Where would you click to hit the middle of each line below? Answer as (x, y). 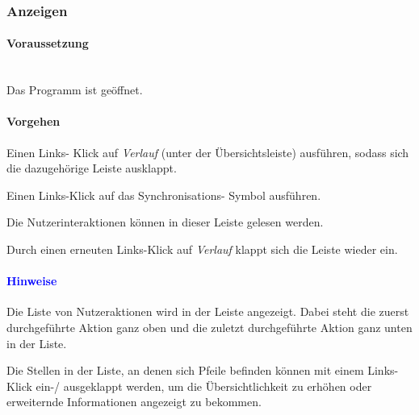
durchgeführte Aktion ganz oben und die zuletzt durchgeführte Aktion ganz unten (209, 327)
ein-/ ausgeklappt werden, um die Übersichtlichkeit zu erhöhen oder (204, 386)
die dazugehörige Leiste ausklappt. (92, 168)
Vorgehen (34, 121)
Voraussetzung (48, 43)
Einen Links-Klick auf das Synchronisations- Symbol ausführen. (164, 195)
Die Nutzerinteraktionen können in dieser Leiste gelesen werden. (165, 222)
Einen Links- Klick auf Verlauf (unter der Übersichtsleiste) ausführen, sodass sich (208, 152)
